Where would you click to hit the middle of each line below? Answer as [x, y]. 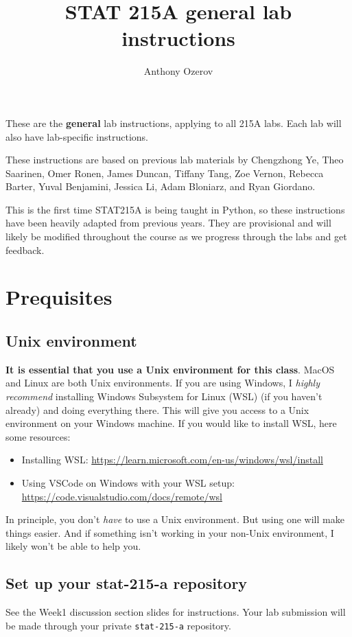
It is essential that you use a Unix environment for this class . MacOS [170, 369]
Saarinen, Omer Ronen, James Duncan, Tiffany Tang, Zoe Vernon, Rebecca [165, 173]
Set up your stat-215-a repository [127, 583]
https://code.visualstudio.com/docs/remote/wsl [122, 496]
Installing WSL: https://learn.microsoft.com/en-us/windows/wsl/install [172, 460]
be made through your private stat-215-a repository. [118, 625]
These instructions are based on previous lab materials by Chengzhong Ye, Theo [175, 160]
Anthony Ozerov [178, 71]
